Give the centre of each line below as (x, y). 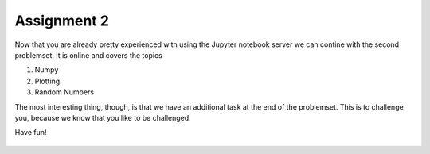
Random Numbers (64, 92)
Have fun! (31, 133)
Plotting (47, 81)
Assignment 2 (62, 21)
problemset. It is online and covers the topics (88, 55)
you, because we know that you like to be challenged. (103, 117)
